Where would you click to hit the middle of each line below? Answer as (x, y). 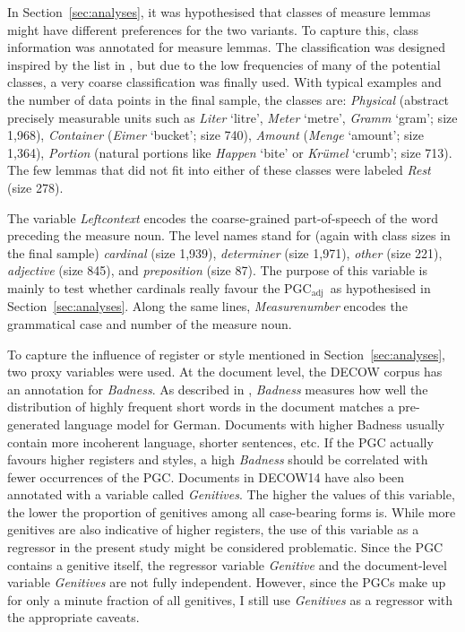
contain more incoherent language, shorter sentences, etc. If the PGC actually (220, 442)
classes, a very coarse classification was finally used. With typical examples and (224, 82)
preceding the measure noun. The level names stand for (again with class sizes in (229, 235)
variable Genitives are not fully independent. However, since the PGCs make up (227, 582)
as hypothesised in (380, 287)
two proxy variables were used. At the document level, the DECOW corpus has (225, 372)
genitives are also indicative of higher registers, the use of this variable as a (213, 529)
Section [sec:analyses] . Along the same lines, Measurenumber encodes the (207, 306)
